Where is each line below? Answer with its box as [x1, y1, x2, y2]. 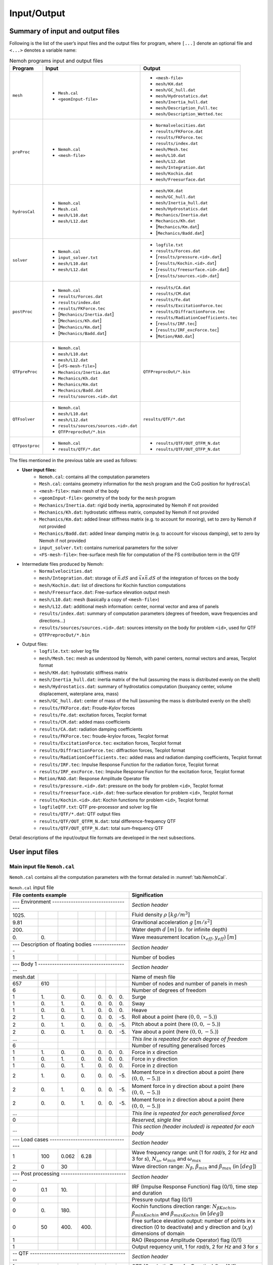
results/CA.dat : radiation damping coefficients [39, 726, 143, 732]
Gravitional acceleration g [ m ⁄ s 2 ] [131, 918, 212, 925]
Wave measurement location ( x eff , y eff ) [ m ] [131, 934, 237, 941]
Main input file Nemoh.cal [9, 863, 75, 870]
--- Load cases [12, 1136, 49, 1143]
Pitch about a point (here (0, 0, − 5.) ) [131, 1021, 221, 1028]
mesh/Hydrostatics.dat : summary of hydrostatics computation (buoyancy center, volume [39, 684, 233, 690]
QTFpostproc [12, 443, 40, 448]
